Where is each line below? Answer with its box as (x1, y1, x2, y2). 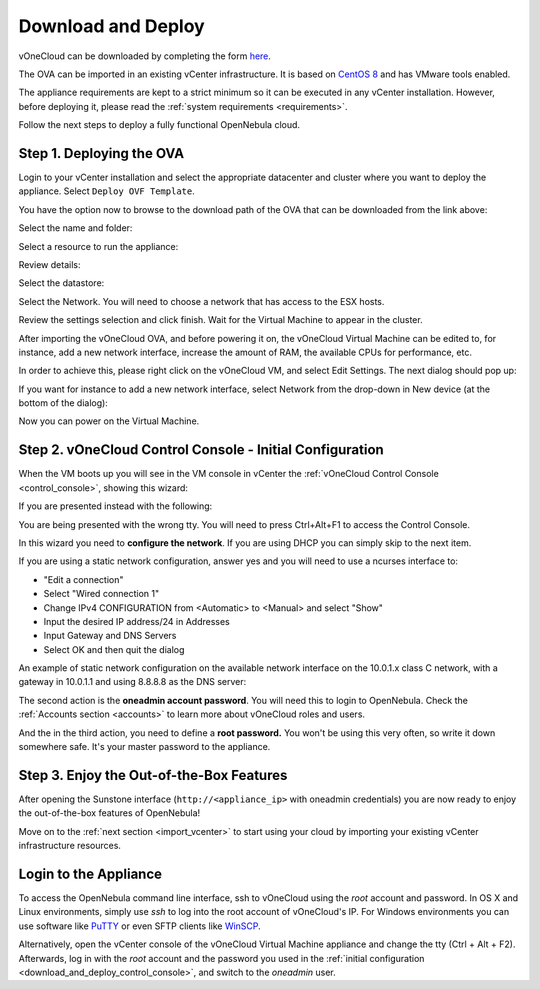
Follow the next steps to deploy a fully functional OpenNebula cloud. (18, 119, 300, 131)
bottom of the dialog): (18, 397, 109, 409)
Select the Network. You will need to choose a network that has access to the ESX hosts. (18, 295, 385, 307)
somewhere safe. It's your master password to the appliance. (18, 741, 271, 753)
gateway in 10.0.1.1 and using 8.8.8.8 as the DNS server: (18, 676, 247, 688)
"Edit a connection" (43, 573, 124, 585)
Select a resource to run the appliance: (18, 240, 179, 252)
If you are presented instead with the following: (18, 500, 213, 512)
